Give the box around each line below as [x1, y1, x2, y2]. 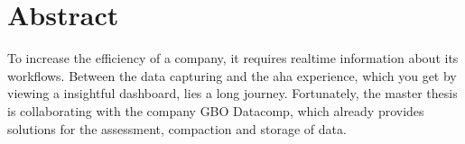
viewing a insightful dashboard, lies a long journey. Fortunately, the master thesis [7, 84, 458, 103]
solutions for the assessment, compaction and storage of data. [7, 119, 347, 138]
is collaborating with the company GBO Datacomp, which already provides [7, 101, 424, 120]
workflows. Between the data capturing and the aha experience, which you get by [7, 66, 457, 85]
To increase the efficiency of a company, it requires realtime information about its [7, 49, 459, 67]
